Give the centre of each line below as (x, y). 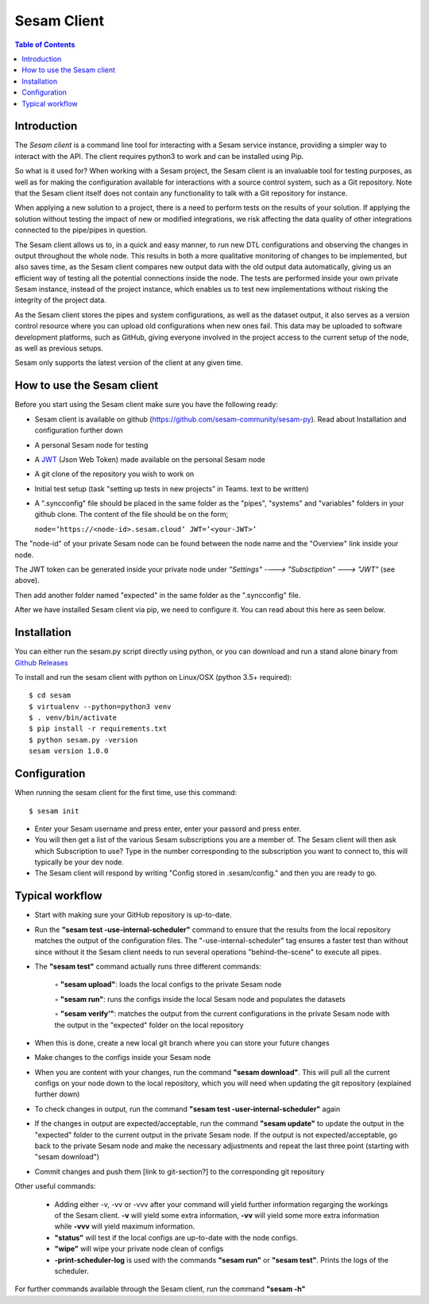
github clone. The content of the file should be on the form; (131, 514)
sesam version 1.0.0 (69, 751)
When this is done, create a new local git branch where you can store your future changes (182, 1042)
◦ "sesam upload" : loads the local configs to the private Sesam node (168, 984)
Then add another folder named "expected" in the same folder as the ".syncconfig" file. (158, 595)
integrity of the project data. (60, 300)
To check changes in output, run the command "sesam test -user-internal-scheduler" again (187, 1108)
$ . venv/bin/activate (73, 718)
